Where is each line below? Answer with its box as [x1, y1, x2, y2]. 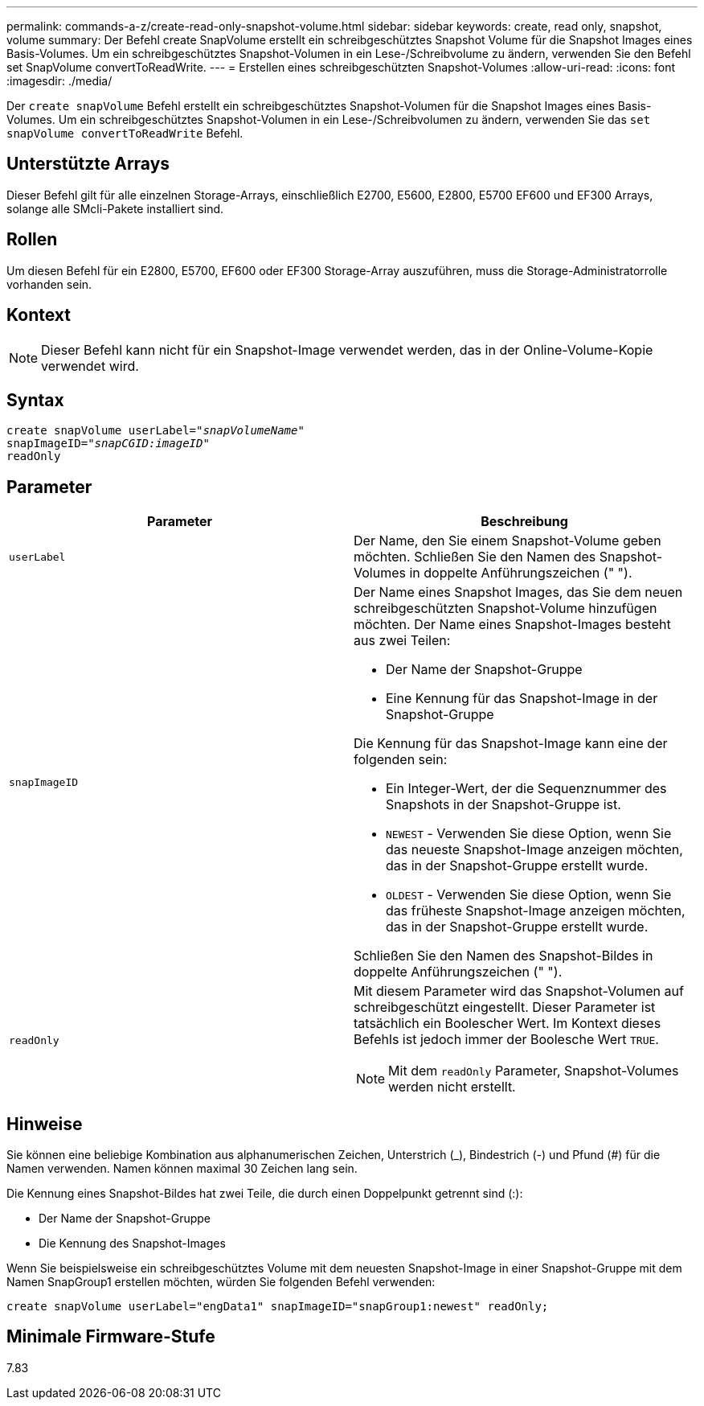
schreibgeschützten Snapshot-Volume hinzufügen [354, 600, 657, 617]
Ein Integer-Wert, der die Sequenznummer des [386, 780, 667, 797]
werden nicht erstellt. [388, 1079, 516, 1096]
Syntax [6, 389, 64, 410]
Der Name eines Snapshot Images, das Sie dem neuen [354, 584, 683, 601]
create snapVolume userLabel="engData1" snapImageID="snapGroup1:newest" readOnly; [6, 1300, 549, 1313]
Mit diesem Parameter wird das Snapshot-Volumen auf [354, 983, 684, 1000]
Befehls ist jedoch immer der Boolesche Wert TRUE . [354, 1031, 659, 1048]
